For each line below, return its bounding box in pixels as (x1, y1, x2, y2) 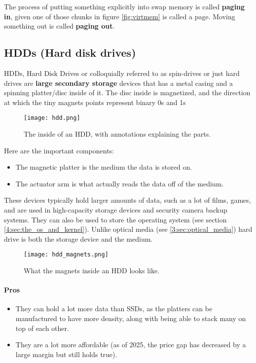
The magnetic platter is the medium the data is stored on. (15, 162, 192, 172)
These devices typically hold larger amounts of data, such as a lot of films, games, (4, 195, 251, 205)
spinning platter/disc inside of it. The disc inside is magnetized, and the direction (4, 87, 251, 98)
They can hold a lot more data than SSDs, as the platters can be (15, 303, 213, 314)
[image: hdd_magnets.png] (24, 251, 109, 258)
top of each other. (15, 323, 69, 333)
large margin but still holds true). (15, 349, 117, 359)
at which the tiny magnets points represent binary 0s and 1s (4, 97, 186, 107)
